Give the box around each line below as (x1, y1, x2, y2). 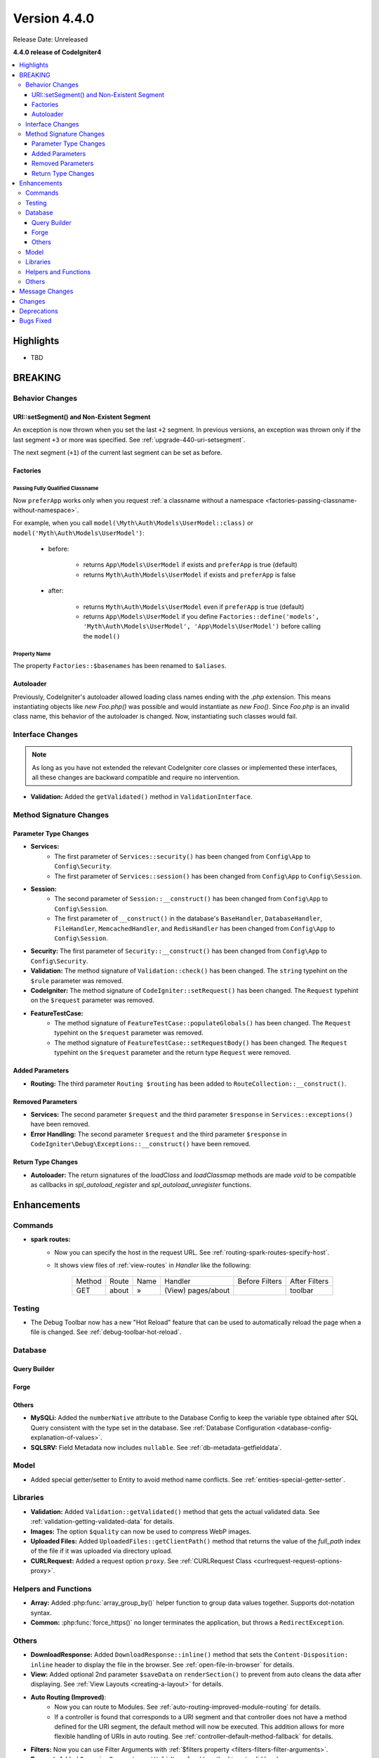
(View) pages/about (164, 1285, 230, 1295)
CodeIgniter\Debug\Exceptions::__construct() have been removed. (30, 1140, 251, 1148)
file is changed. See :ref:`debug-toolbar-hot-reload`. (30, 1328, 182, 1336)
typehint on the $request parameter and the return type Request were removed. (54, 1048, 291, 1057)
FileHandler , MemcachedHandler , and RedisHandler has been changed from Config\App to (54, 924, 335, 932)
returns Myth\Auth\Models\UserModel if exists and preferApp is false (83, 570, 296, 579)
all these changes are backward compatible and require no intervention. (32, 774, 240, 782)
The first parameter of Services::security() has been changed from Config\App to (54, 852, 311, 861)
